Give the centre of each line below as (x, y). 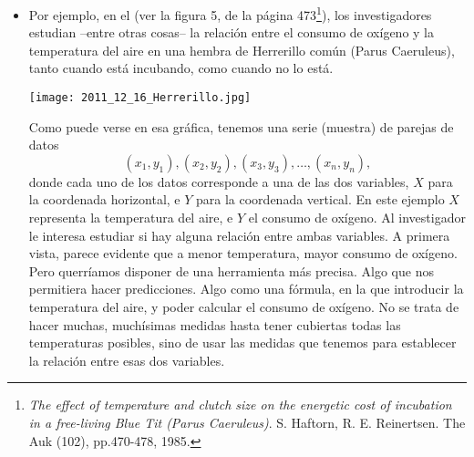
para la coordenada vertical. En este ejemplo (320, 199)
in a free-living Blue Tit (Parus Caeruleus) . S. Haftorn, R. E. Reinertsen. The (247, 422)
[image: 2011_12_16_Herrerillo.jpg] (140, 98)
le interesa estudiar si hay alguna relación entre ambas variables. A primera (239, 235)
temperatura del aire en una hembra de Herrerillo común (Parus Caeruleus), (242, 50)
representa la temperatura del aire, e (131, 218)
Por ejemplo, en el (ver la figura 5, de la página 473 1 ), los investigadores (230, 13)
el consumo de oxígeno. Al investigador (357, 218)
